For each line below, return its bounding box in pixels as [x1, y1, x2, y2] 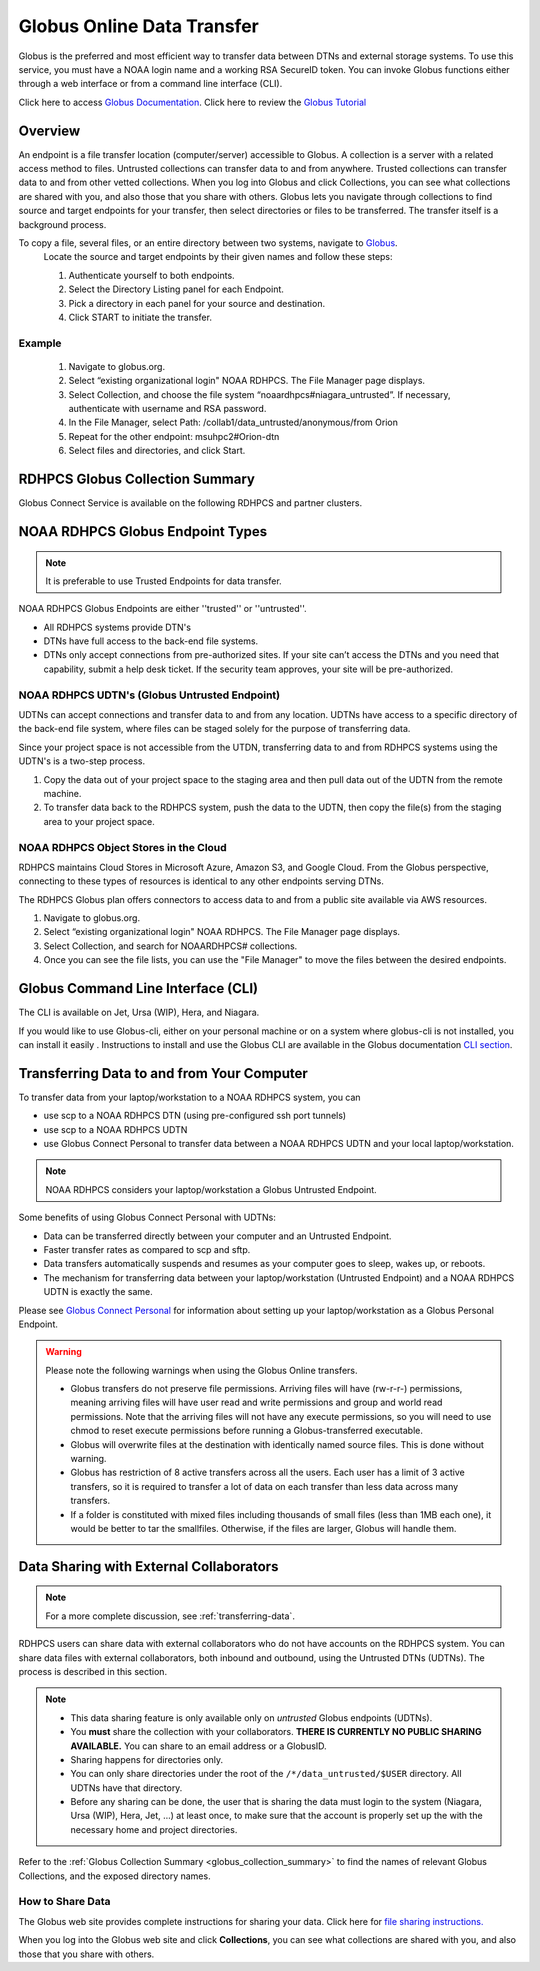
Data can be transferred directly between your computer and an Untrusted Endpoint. [43, 1230, 392, 1242]
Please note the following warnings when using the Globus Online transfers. [45, 1364, 358, 1376]
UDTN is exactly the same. [43, 1286, 154, 1298]
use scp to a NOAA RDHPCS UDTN [43, 1123, 188, 1135]
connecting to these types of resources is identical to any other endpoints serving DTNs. [18, 875, 384, 887]
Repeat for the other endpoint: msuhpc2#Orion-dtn [68, 430, 280, 442]
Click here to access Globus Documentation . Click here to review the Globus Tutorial [18, 96, 367, 108]
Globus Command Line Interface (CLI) [18, 980, 259, 997]
